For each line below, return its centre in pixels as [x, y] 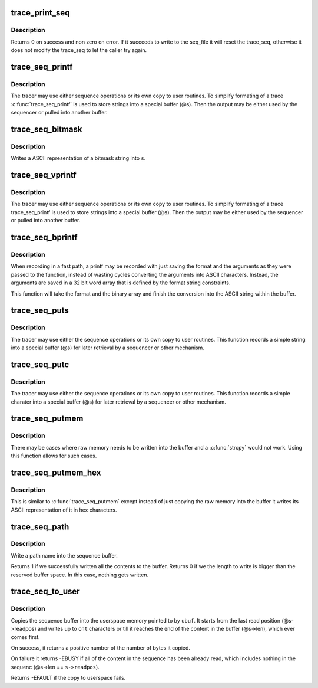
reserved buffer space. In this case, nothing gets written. [80, 575]
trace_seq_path [40, 527]
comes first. [25, 637]
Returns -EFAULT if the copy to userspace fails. [68, 678]
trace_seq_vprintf [44, 175]
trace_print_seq [40, 13]
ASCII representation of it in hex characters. [64, 510]
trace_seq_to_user [45, 592]
